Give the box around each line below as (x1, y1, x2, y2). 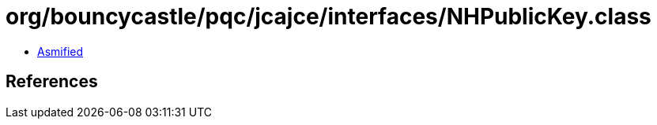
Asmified (37, 44, 84, 58)
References (6, 72, 98, 92)
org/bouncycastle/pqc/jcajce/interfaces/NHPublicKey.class (6, 3, 651, 30)
